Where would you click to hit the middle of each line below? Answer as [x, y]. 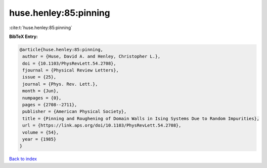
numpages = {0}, [42, 98]
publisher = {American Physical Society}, [75, 112]
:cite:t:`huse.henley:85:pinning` [41, 28]
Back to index [23, 159]
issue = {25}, [39, 77]
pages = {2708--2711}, [50, 105]
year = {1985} [39, 139]
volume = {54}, [41, 132]
